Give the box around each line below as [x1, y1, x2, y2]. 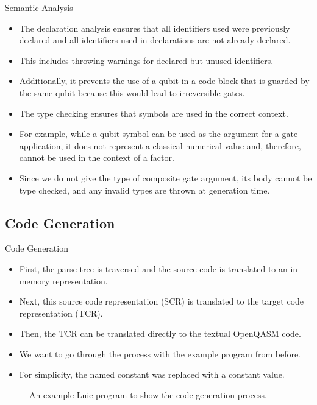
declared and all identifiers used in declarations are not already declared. [19, 33, 291, 46]
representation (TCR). [19, 306, 103, 319]
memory [19, 274, 50, 287]
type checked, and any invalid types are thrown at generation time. [19, 183, 270, 196]
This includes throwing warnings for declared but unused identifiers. [19, 54, 274, 66]
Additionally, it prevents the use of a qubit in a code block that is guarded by [19, 74, 310, 87]
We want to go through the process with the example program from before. [19, 347, 301, 360]
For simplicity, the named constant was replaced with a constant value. [19, 368, 285, 381]
